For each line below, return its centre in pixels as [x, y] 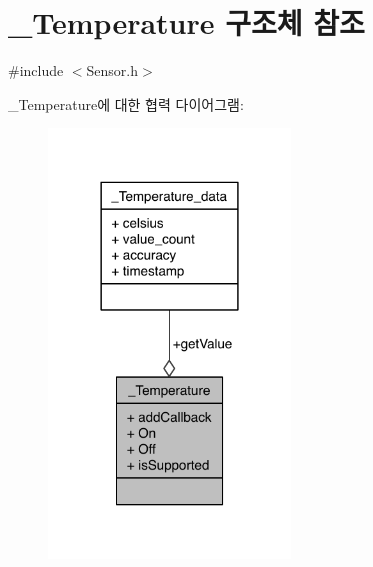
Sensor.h [112, 70]
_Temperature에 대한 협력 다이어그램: [126, 103]
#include [36, 70]
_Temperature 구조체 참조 [186, 22]
